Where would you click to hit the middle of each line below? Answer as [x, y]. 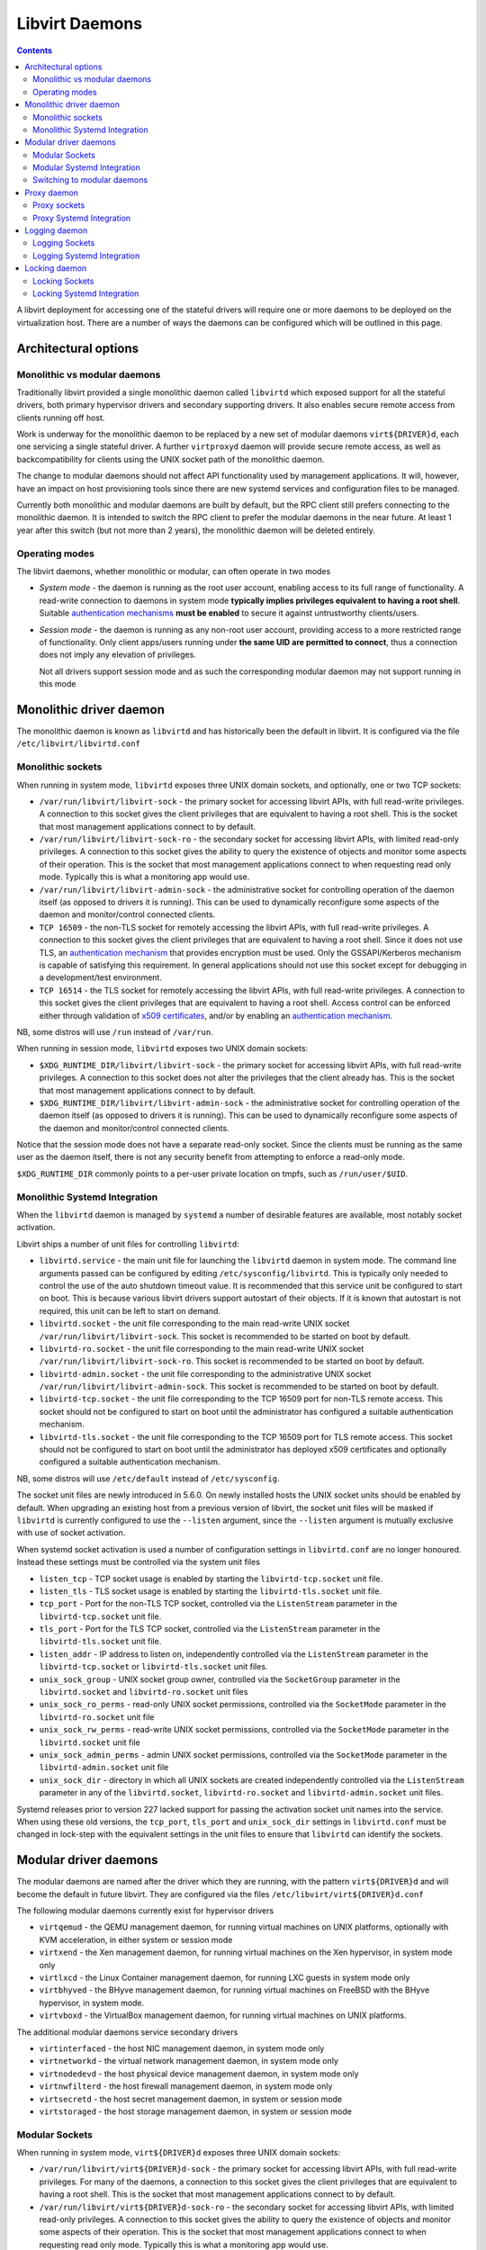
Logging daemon [56, 230]
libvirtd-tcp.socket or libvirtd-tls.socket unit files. [153, 1667]
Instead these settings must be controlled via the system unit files [139, 1562]
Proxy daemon [52, 193]
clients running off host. [61, 418]
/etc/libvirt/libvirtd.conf [79, 744]
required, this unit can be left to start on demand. [130, 1310]
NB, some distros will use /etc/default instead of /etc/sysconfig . [148, 1478]
